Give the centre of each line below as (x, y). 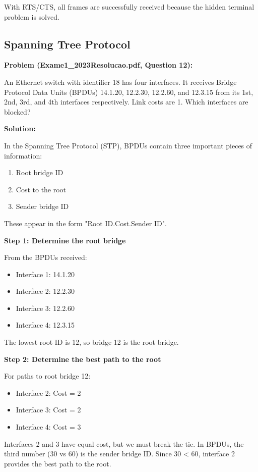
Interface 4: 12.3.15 (45, 325)
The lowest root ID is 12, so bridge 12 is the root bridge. (91, 342)
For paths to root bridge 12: (47, 376)
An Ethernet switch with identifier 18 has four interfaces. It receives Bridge (120, 82)
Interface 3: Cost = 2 (48, 410)
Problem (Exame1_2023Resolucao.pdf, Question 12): (99, 65)
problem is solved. (32, 16)
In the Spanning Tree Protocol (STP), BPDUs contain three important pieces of (128, 145)
